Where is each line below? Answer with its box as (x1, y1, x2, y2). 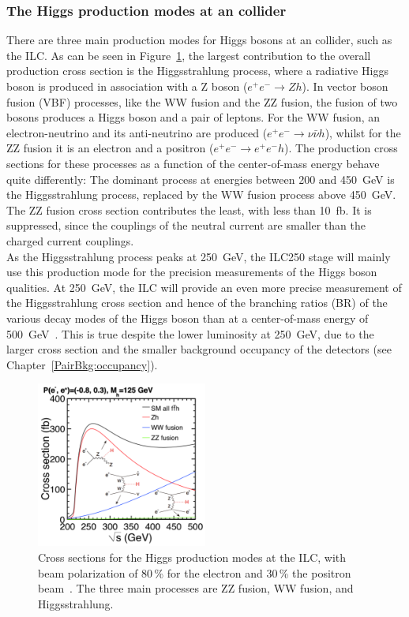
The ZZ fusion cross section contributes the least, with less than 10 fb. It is (6, 201, 372, 218)
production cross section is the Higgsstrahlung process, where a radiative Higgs (6, 62, 388, 79)
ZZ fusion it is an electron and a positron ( (6, 140, 214, 156)
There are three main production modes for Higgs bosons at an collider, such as (6, 32, 392, 48)
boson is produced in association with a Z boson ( (6, 78, 248, 94)
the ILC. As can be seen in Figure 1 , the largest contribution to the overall (6, 47, 371, 63)
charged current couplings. (6, 232, 134, 249)
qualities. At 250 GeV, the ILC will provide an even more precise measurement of (6, 279, 402, 295)
